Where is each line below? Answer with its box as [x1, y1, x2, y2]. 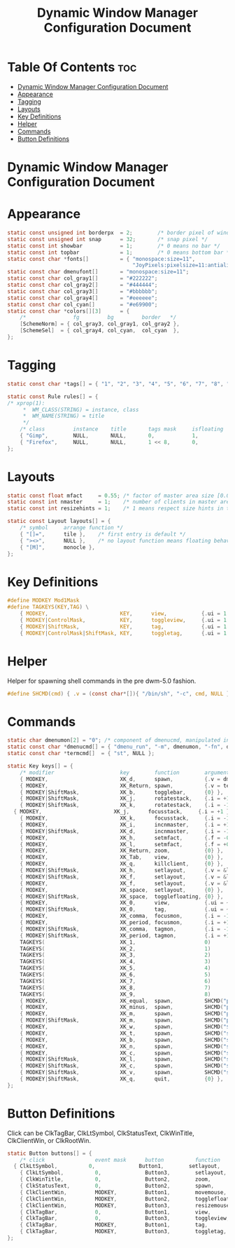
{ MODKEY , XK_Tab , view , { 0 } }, [20, 854, 224, 861]
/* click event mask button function [20, 1156, 220, 1163]
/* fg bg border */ [20, 314, 177, 321]
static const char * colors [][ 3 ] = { [7, 307, 130, 315]
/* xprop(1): [7, 400, 45, 407]
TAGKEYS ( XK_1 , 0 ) [20, 938, 211, 946]
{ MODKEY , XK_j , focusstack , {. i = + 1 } [13, 808, 230, 815]
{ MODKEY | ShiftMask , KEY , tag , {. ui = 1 [20, 623, 227, 630]
